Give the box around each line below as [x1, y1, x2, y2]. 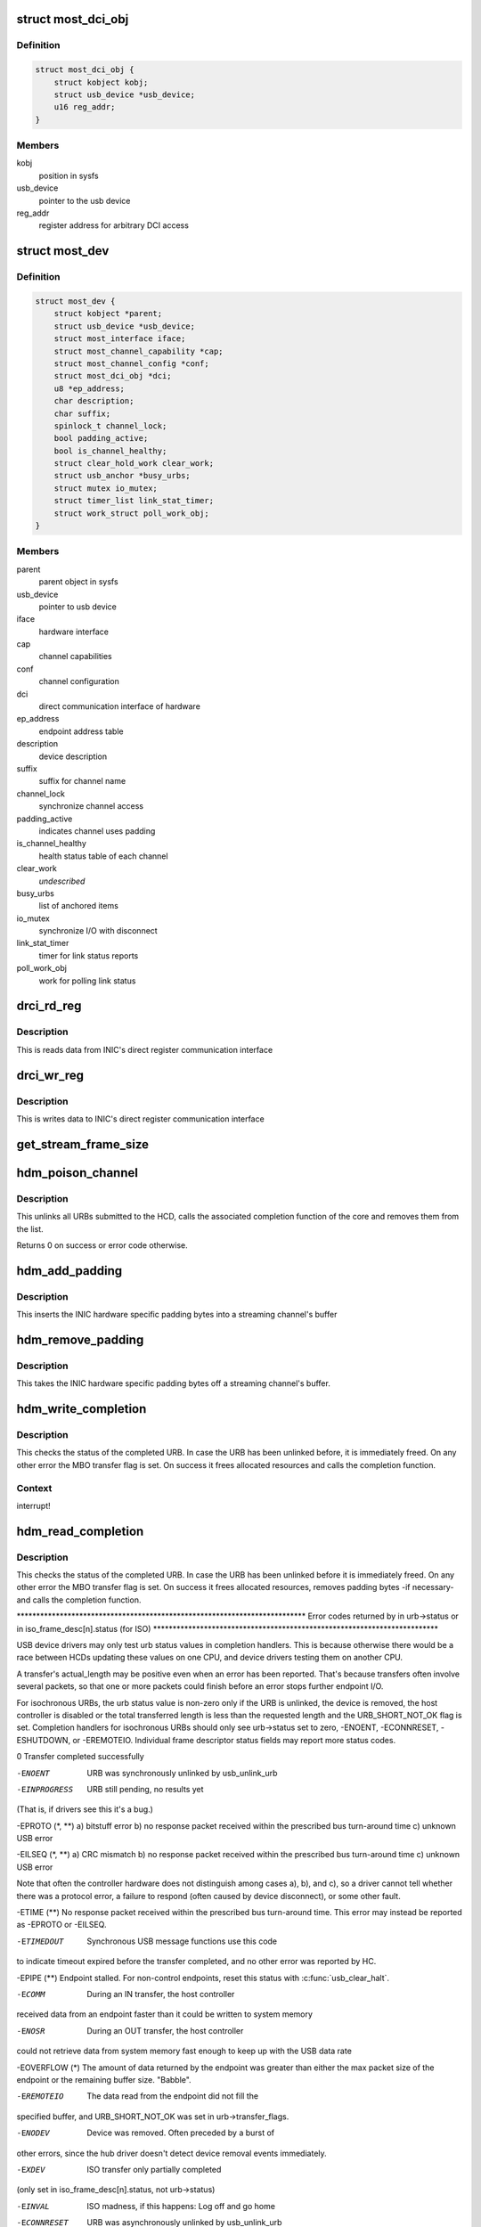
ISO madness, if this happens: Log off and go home [86, 2200, 276, 2211]
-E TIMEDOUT [16, 1936, 64, 1946]
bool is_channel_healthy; [53, 445, 167, 456]
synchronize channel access [38, 801, 144, 812]
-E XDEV [16, 2165, 45, 2174]
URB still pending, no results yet [86, 1783, 204, 1794]
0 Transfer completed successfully [16, 1751, 144, 1762]
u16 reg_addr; [53, 102, 116, 112]
